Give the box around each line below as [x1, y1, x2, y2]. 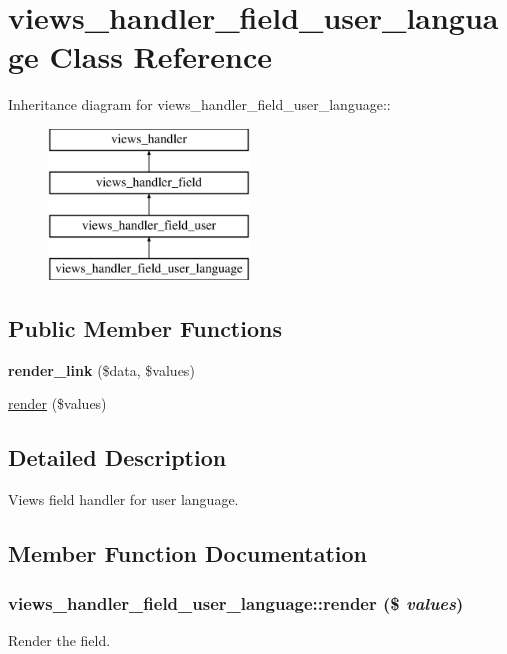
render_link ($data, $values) [8, 359, 195, 380]
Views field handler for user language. [8, 489, 239, 510]
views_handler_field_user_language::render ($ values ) [8, 590, 464, 615]
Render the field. [8, 629, 111, 650]
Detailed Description [8, 442, 227, 473]
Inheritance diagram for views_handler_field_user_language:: [8, 94, 391, 115]
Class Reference [49, 36, 273, 77]
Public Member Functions [8, 313, 282, 344]
